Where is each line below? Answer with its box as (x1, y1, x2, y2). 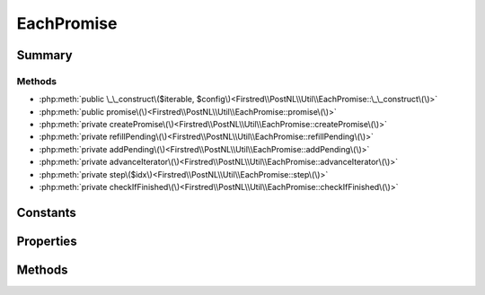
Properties (16, 233, 77, 248)
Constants (16, 204, 76, 220)
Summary (16, 48, 73, 63)
